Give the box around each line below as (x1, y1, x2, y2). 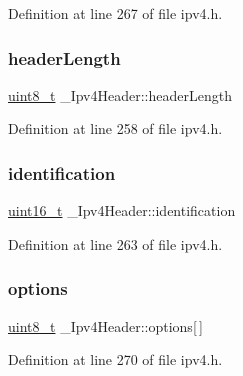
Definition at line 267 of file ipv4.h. (8, 3, 223, 23)
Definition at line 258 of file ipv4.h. (8, 118, 223, 139)
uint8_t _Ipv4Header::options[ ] (8, 315, 204, 336)
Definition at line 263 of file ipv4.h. (8, 233, 223, 254)
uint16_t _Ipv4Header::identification (8, 200, 236, 221)
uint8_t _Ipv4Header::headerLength (8, 84, 232, 105)
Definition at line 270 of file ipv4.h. (8, 349, 223, 370)
